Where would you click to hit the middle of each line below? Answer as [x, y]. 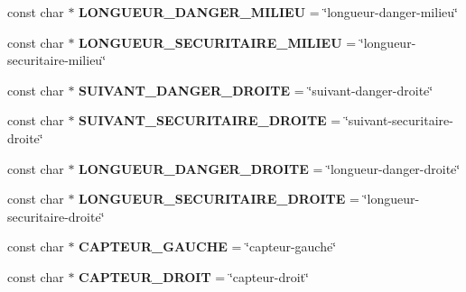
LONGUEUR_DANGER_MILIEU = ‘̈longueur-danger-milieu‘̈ [268, 12]
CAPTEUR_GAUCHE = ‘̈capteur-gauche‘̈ [208, 246]
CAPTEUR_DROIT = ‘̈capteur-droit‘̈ [194, 276]
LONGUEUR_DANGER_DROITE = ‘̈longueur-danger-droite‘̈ [270, 168]
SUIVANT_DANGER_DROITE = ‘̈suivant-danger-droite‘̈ [256, 90]
